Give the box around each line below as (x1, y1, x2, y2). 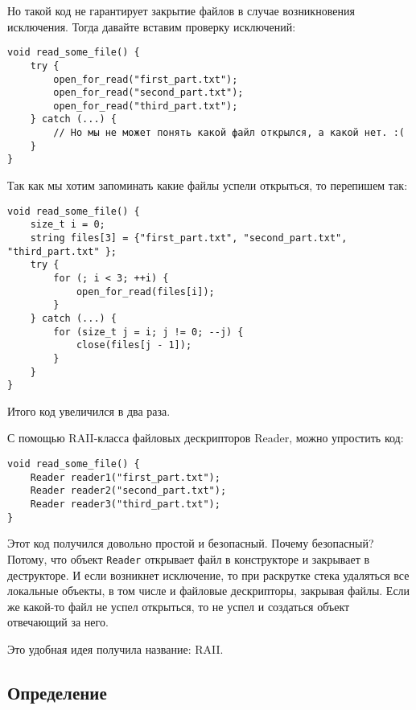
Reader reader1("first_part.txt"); (30, 471, 220, 483)
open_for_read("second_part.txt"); (53, 87, 244, 99)
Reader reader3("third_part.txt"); (30, 499, 220, 511)
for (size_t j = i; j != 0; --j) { (53, 326, 244, 338)
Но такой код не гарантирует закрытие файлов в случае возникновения (7, 2, 355, 18)
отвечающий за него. (7, 614, 109, 630)
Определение (7, 679, 107, 704)
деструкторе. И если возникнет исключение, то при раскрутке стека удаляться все (7, 566, 410, 583)
